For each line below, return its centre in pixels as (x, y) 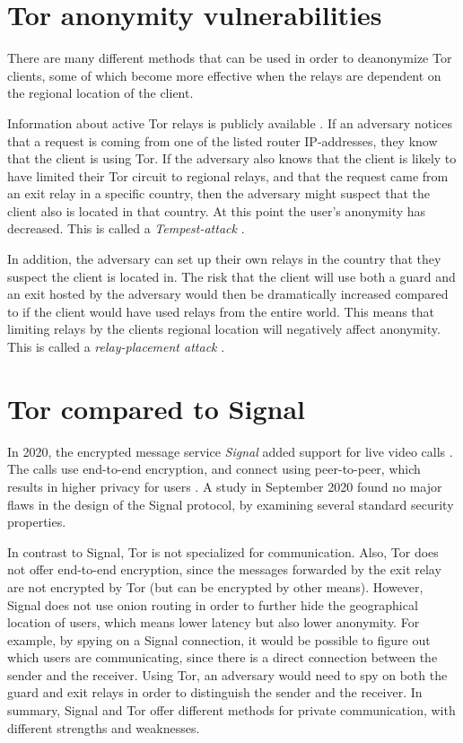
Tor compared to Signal (156, 408)
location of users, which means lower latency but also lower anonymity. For (214, 622)
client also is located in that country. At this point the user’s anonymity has (217, 210)
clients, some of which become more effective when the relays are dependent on (224, 75)
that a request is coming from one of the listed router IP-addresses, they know (223, 140)
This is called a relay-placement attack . (116, 347)
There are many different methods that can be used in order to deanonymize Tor (230, 58)
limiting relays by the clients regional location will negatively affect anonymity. (224, 329)
